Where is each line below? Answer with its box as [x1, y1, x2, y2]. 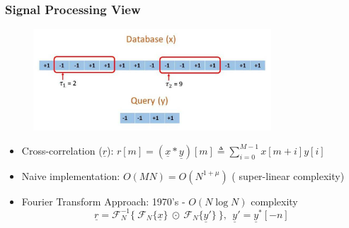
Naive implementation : [21, 168, 120, 183]
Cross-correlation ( [21, 143, 103, 157]
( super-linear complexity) [231, 168, 345, 183]
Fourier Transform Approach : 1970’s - [21, 193, 185, 208]
